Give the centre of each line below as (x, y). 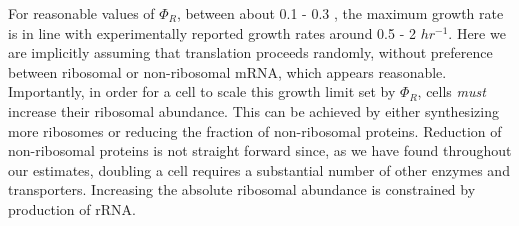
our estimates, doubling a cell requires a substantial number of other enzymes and (259, 169)
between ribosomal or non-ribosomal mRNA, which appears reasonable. (227, 71)
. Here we (477, 32)
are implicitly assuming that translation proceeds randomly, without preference (250, 52)
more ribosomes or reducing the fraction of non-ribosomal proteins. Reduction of (255, 130)
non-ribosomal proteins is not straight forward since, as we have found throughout (260, 150)
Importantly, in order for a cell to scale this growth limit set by (202, 91)
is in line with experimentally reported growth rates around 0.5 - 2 (212, 32)
